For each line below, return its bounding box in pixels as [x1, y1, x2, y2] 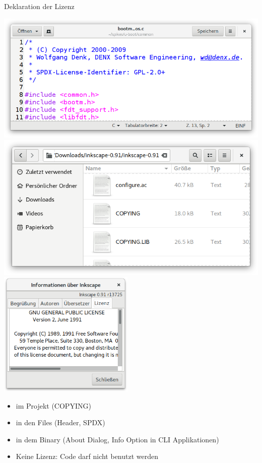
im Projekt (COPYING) [16, 400, 91, 411]
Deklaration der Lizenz [4, 1, 75, 11]
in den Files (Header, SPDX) [16, 417, 105, 428]
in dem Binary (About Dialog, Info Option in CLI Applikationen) [16, 434, 219, 444]
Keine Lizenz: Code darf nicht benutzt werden [16, 451, 159, 461]
